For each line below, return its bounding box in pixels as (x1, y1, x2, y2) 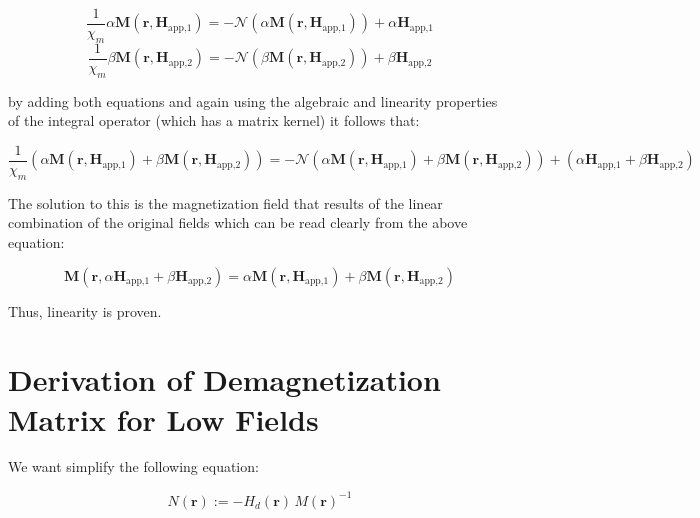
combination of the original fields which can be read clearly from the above (8, 212, 468, 233)
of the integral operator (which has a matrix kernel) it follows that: (8, 110, 420, 131)
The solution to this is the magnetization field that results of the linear (8, 192, 443, 213)
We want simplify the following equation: (8, 456, 259, 477)
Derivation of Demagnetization (8, 359, 441, 400)
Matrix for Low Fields (8, 398, 319, 439)
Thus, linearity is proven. (8, 300, 162, 321)
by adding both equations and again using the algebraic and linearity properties (8, 90, 498, 111)
